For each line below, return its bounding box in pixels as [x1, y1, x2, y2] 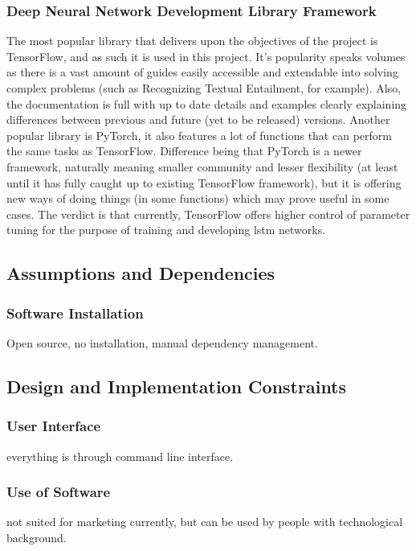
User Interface [6, 416, 101, 436]
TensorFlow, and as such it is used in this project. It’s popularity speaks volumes [6, 47, 406, 64]
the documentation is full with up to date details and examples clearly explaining [6, 95, 407, 112]
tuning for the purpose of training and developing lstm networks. [6, 221, 326, 238]
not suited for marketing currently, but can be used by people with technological [6, 513, 403, 530]
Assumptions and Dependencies [6, 261, 275, 286]
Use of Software [6, 482, 111, 502]
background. [6, 528, 67, 545]
